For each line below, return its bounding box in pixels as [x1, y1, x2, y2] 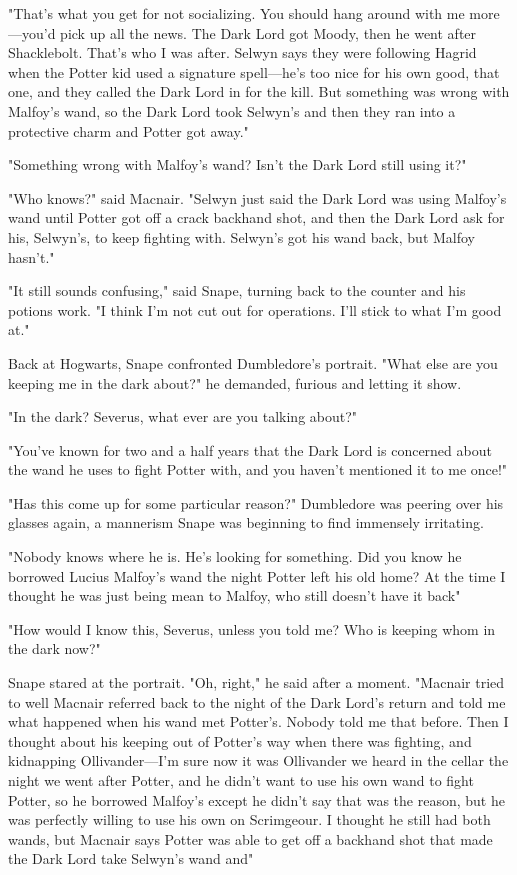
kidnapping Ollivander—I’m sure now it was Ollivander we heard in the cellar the [8, 750, 509, 771]
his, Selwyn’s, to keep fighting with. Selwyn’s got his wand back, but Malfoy [8, 226, 476, 247]
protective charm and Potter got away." [8, 120, 249, 141]
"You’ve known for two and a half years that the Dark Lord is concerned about [8, 439, 492, 460]
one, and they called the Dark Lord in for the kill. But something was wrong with [8, 81, 510, 102]
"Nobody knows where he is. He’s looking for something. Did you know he [8, 546, 462, 567]
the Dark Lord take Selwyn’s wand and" [8, 848, 254, 869]
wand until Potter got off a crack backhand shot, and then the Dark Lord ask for [8, 207, 505, 228]
